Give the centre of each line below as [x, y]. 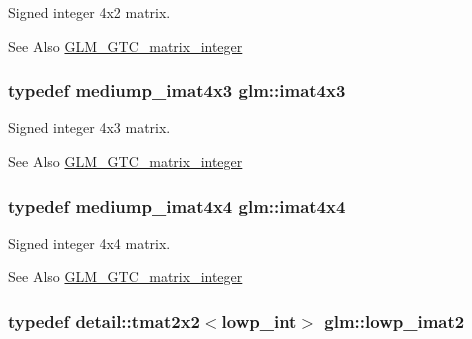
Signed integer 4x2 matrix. [89, 12]
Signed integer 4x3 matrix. [89, 127]
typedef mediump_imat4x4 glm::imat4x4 [177, 205]
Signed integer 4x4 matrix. [89, 242]
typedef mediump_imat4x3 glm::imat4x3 [177, 90]
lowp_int [259, 320]
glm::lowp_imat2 [394, 320]
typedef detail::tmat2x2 [104, 320]
